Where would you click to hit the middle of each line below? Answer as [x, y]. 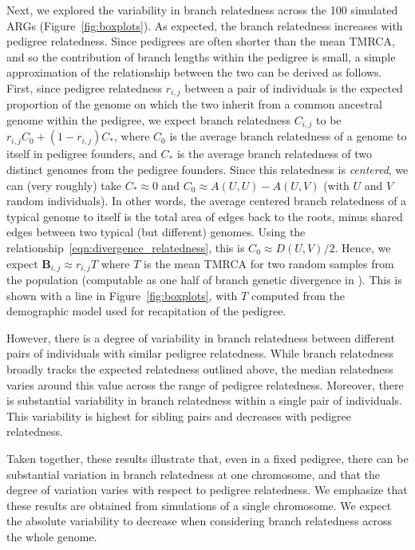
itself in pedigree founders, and [82, 154]
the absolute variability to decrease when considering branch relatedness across [199, 521]
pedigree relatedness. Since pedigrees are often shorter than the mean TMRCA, [201, 41]
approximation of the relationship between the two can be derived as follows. [194, 72]
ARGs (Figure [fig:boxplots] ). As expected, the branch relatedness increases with [205, 25]
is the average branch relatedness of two [275, 154]
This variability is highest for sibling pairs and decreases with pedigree [179, 415]
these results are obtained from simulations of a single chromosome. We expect [199, 505]
